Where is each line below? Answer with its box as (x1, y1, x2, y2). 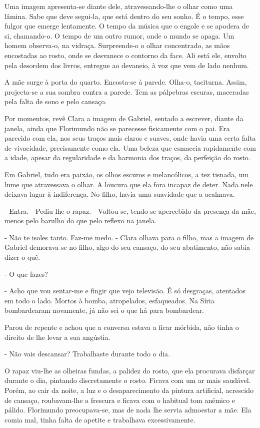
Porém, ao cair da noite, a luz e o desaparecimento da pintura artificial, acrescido (4, 385, 253, 395)
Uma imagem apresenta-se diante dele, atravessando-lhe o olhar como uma (4, 1, 233, 11)
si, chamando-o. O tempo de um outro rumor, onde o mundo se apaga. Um (4, 30, 234, 41)
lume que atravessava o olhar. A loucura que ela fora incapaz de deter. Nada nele (4, 179, 253, 189)
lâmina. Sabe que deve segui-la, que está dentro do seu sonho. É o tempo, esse (4, 11, 244, 21)
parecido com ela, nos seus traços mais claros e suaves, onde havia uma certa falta (4, 133, 256, 143)
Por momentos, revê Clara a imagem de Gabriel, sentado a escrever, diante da (4, 113, 243, 123)
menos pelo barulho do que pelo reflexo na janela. (4, 215, 156, 226)
